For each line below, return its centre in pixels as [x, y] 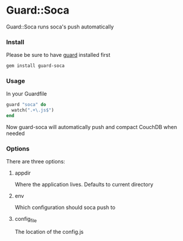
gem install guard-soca [36, 66]
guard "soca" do [26, 105]
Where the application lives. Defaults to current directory [84, 185]
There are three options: [36, 162]
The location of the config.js [49, 232]
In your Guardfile [27, 94]
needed [15, 133]
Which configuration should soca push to [65, 207]
